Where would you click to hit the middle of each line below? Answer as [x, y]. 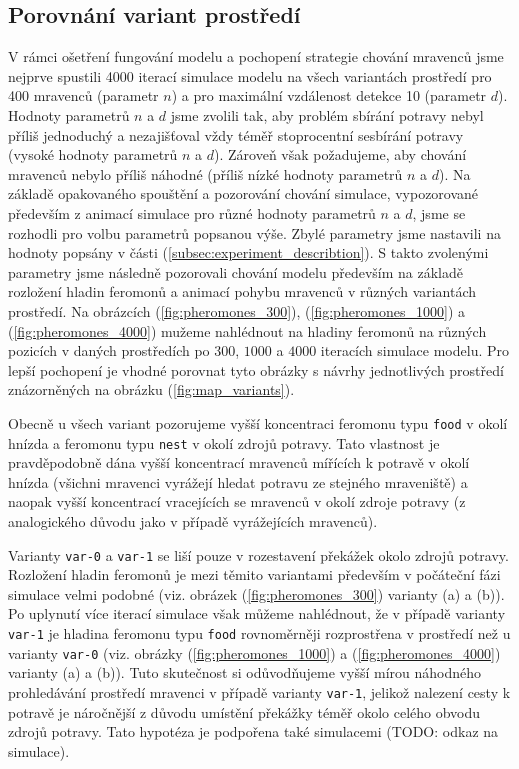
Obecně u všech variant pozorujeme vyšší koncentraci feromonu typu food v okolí [258, 422]
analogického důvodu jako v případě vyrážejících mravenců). [193, 520]
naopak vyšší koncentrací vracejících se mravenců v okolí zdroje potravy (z [237, 501]
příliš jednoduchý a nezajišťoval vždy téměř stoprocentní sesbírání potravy [236, 134]
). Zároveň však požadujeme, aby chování [340, 154]
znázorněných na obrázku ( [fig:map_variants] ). [151, 389]
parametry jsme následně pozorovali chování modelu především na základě [235, 271]
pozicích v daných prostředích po [109, 350]
